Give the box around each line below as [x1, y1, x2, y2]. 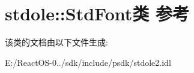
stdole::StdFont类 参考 [5, 1, 189, 26]
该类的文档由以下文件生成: [5, 36, 108, 48]
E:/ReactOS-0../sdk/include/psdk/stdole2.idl [5, 56, 171, 68]
